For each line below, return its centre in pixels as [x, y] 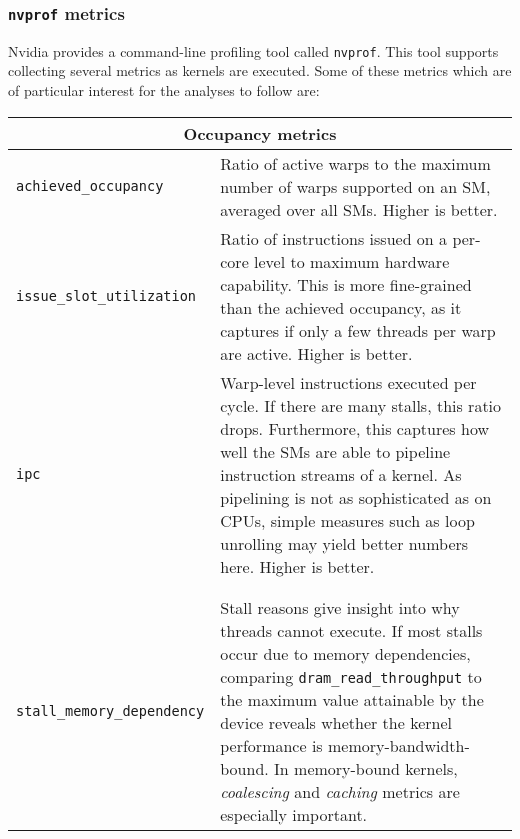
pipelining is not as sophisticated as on [356, 497]
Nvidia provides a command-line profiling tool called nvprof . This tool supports [253, 50]
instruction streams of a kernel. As [341, 474]
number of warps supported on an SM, [355, 186]
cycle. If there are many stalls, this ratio [361, 405]
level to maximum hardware [352, 261]
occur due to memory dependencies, [345, 653]
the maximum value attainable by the [352, 699]
